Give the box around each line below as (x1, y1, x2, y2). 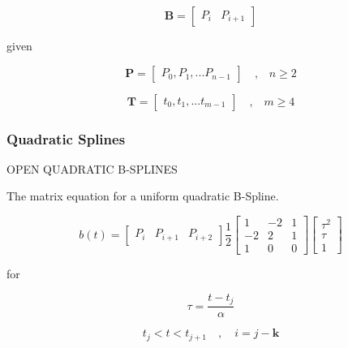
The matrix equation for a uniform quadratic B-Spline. (6, 187, 279, 204)
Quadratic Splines (6, 128, 126, 148)
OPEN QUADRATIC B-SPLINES (6, 160, 178, 177)
